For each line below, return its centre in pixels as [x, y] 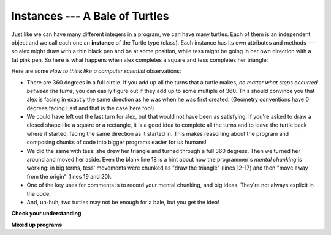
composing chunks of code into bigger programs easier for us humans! [116, 142]
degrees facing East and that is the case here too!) [90, 108]
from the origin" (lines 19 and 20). [69, 176]
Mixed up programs [37, 225]
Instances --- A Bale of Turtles [90, 16]
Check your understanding [46, 214]
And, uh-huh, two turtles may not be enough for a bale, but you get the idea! [123, 202]
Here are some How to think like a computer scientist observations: [96, 71]
